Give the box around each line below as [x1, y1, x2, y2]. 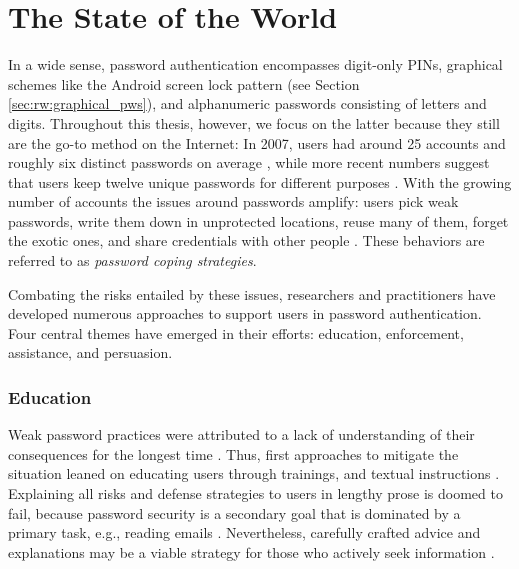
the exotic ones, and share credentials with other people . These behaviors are [8, 230, 485, 251]
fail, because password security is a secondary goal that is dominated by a [8, 502, 461, 523]
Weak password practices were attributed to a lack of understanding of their [8, 424, 475, 445]
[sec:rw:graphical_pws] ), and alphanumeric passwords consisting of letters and [8, 93, 487, 114]
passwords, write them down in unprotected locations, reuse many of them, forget [8, 210, 509, 231]
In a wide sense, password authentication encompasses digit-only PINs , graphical [8, 54, 503, 75]
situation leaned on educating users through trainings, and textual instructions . [8, 463, 500, 484]
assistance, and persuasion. [8, 342, 173, 363]
